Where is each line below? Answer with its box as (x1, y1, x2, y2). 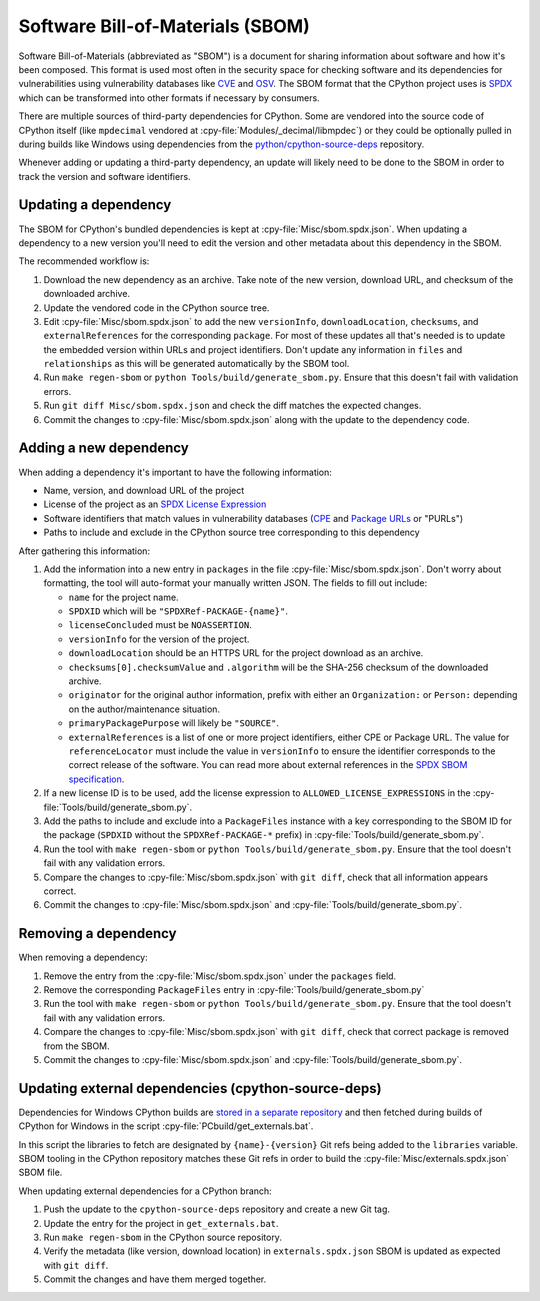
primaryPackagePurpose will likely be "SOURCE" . (68, 717, 280, 729)
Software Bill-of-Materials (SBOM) (18, 15, 310, 37)
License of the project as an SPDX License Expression (43, 498, 267, 510)
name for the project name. (68, 591, 179, 603)
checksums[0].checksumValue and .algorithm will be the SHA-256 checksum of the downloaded (68, 661, 489, 673)
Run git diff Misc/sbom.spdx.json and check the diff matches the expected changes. (43, 400, 422, 412)
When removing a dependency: (18, 951, 149, 964)
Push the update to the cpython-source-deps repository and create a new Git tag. (43, 1203, 390, 1215)
